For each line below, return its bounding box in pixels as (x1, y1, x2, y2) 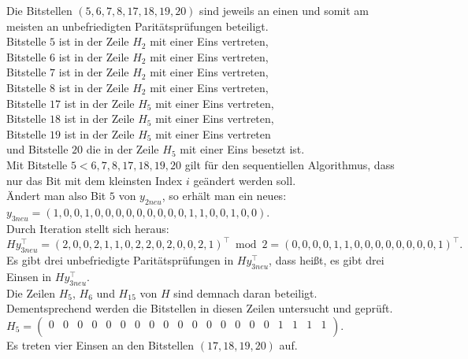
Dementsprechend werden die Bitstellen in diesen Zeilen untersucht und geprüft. (6, 300, 393, 316)
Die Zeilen (6, 284, 56, 301)
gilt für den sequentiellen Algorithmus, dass (184, 156, 395, 172)
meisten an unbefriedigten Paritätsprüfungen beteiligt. (6, 17, 269, 34)
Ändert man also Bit (6, 187, 106, 204)
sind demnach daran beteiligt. (173, 284, 318, 301)
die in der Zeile (86, 141, 159, 157)
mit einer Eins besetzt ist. (180, 141, 305, 157)
